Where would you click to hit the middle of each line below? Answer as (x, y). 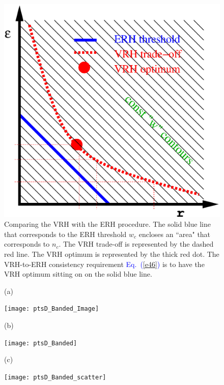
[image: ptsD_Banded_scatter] (55, 377)
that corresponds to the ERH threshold (65, 234)
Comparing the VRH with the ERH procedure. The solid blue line (108, 224)
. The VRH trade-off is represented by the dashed (136, 244)
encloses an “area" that (175, 234)
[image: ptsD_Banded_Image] (52, 309)
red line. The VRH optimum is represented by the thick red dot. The (112, 254)
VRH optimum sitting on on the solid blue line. (78, 274)
